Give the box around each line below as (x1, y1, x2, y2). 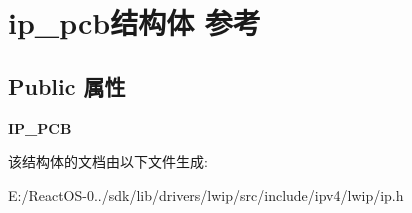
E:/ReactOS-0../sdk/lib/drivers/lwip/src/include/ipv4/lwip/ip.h (8, 184, 404, 205)
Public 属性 (8, 70, 126, 101)
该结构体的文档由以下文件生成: (8, 151, 208, 172)
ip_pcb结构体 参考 (8, 2, 261, 43)
